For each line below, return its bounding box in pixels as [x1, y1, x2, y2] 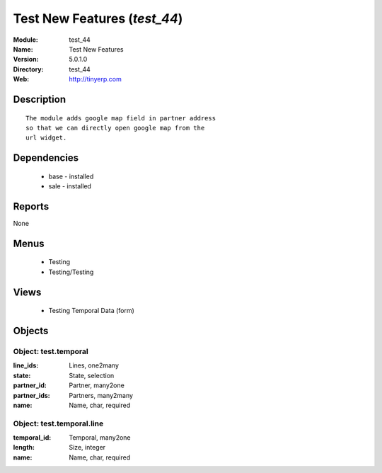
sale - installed [48, 182, 92, 190]
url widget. [25, 134, 67, 142]
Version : [13, 55, 39, 64]
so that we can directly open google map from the [25, 124, 205, 132]
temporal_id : [13, 433, 52, 442]
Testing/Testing [48, 268, 94, 276]
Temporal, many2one [69, 433, 131, 442]
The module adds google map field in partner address [25, 114, 216, 122]
